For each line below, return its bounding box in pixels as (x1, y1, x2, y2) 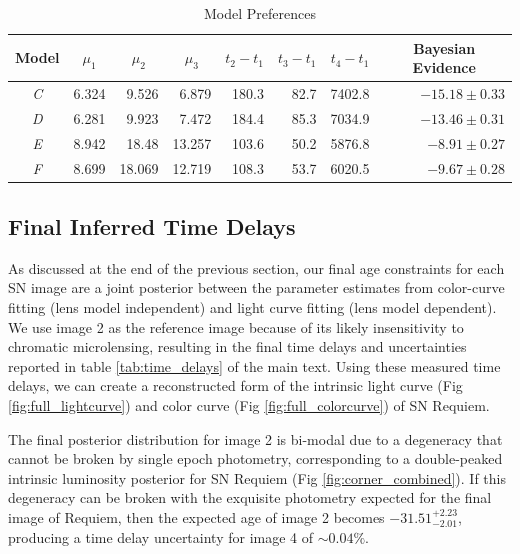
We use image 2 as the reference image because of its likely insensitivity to (8, 316, 464, 337)
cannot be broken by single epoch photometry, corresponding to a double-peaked (8, 448, 503, 469)
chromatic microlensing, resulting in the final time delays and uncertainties (8, 336, 467, 357)
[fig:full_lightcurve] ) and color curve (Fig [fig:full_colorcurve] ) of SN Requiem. (8, 395, 490, 416)
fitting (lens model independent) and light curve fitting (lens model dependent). (8, 297, 497, 318)
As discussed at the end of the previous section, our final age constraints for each (8, 257, 505, 278)
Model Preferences (204, 3, 316, 23)
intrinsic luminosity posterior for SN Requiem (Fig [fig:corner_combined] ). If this (8, 467, 506, 488)
